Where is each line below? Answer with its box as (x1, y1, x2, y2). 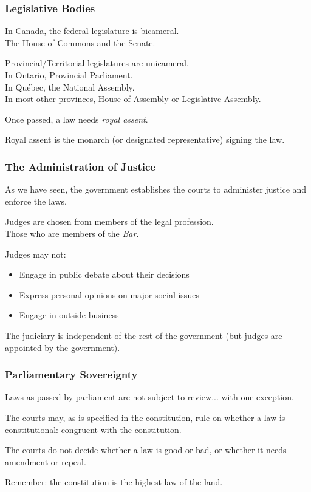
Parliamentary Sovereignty (5, 367, 138, 382)
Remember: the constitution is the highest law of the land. (5, 476, 223, 488)
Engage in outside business (19, 309, 119, 321)
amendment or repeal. (5, 455, 86, 468)
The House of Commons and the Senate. (5, 36, 155, 49)
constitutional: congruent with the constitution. (5, 423, 182, 436)
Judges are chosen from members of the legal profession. (5, 215, 214, 228)
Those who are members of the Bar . (5, 227, 139, 239)
